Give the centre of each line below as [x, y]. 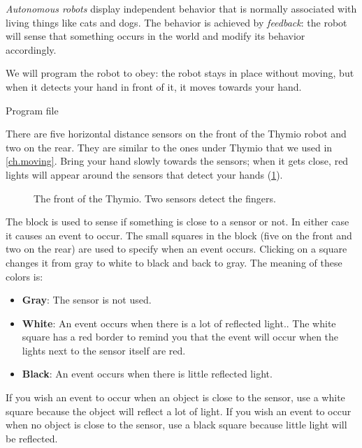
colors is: [24, 276]
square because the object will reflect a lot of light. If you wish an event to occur [179, 411]
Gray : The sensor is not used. [87, 300]
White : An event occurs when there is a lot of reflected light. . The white [179, 323]
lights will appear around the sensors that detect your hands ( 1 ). [144, 174]
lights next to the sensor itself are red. [104, 350]
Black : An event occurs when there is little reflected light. [147, 374]
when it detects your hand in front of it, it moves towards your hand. [154, 86]
